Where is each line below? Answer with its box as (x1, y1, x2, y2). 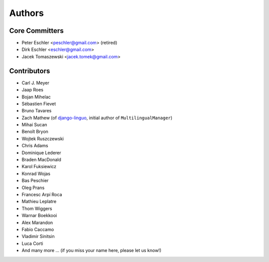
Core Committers (9, 26, 64, 35)
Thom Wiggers (21, 205, 52, 212)
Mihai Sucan (21, 122, 47, 128)
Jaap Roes (21, 87, 43, 93)
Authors (9, 7, 44, 18)
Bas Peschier (21, 178, 49, 184)
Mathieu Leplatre (21, 199, 57, 205)
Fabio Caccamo (21, 226, 54, 232)
